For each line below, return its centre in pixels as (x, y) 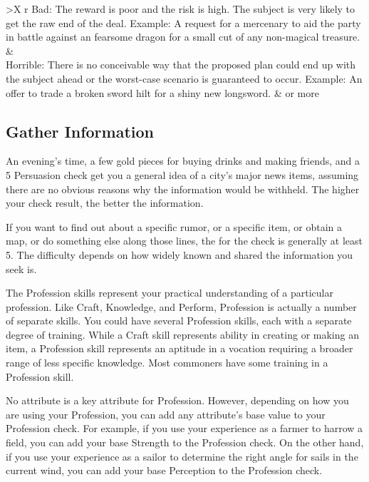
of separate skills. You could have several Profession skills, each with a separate (179, 321)
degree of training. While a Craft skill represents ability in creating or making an (182, 334)
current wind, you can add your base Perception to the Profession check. (164, 470)
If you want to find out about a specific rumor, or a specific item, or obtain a (174, 226)
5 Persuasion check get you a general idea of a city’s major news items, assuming (182, 174)
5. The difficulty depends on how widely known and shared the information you (180, 254)
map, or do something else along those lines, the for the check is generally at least (184, 241)
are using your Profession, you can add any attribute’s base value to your (166, 414)
